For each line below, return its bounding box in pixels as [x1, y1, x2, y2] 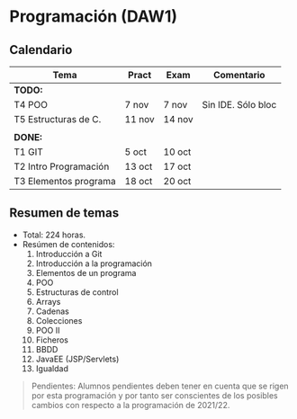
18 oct [124, 175, 153, 187]
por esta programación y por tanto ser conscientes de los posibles [31, 389, 278, 401]
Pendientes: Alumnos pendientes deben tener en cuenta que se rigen [31, 380, 290, 391]
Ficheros [35, 334, 69, 345]
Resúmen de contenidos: [22, 238, 115, 249]
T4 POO [13, 99, 48, 111]
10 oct [163, 146, 192, 158]
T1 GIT [13, 146, 43, 158]
